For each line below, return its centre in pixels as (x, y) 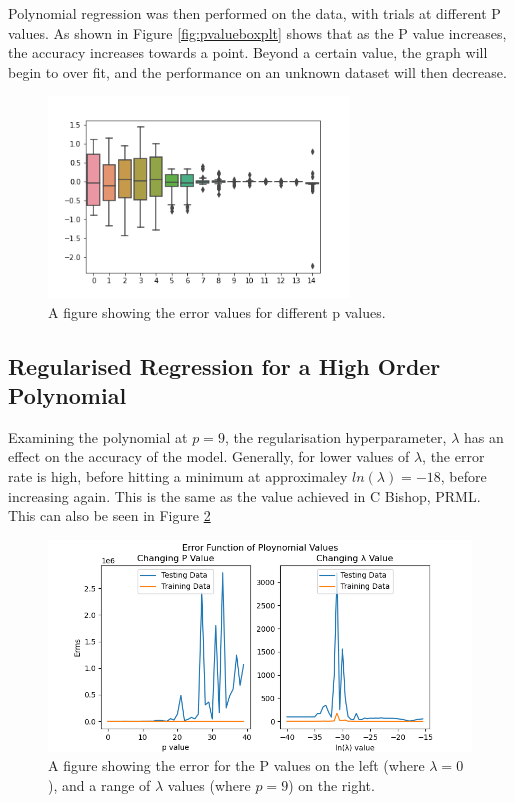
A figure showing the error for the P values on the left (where (236, 765)
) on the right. (331, 784)
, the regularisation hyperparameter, (335, 436)
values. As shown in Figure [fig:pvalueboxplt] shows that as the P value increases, (257, 32)
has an (483, 436)
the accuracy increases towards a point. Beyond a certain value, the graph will (248, 52)
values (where (209, 784)
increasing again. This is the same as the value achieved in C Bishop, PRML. (244, 495)
